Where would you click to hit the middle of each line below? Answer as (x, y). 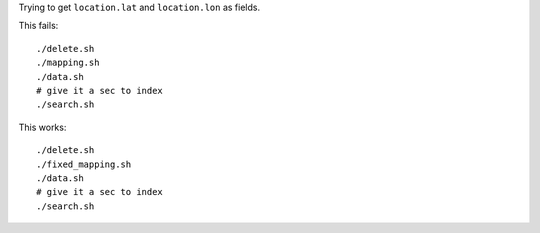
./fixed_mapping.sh (84, 164)
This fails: (38, 26)
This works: (42, 127)
